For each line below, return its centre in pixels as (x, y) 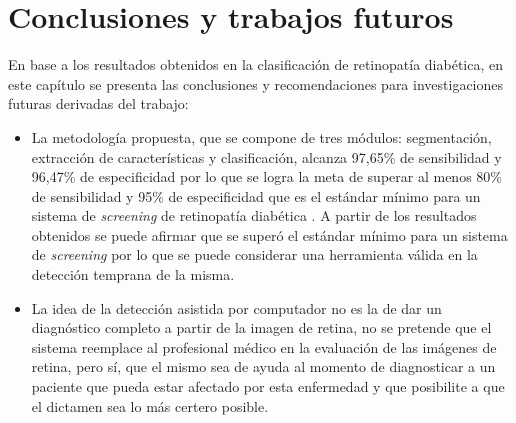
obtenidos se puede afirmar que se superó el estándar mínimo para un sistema (269, 234)
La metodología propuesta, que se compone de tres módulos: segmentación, (261, 136)
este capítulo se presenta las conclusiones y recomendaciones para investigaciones (256, 83)
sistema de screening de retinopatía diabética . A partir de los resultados (254, 215)
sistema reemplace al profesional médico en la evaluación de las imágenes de (264, 346)
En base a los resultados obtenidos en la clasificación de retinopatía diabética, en (256, 64)
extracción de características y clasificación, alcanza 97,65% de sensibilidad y (266, 156)
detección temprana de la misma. (133, 274)
